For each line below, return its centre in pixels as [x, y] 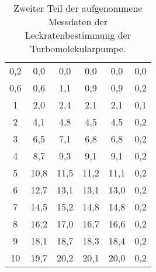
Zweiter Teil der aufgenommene [78, 8]
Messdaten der [78, 21]
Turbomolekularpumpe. [78, 48]
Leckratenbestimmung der [78, 35]
